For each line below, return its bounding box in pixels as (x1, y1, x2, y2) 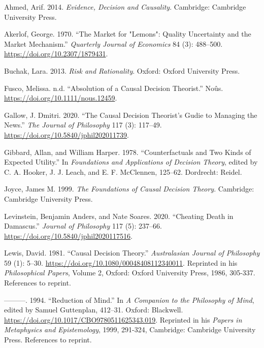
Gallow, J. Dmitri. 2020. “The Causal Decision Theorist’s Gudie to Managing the (4, 109, 257, 120)
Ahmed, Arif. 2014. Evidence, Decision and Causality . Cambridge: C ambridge (4, 2, 246, 12)
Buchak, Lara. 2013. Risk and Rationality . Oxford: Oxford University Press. (4, 65, 240, 76)
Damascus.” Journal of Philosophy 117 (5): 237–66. (4, 220, 162, 231)
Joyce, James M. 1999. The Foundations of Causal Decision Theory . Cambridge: (4, 183, 254, 194)
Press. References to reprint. (4, 334, 92, 345)
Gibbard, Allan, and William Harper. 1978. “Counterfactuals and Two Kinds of (4, 146, 251, 157)
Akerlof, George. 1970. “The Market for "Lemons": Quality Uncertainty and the (4, 28, 251, 39)
